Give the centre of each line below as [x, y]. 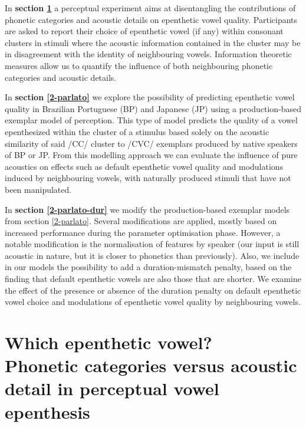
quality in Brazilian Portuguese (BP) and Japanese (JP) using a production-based [153, 108]
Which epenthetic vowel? [108, 342]
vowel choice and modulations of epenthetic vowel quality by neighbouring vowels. [153, 302]
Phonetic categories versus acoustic [151, 365]
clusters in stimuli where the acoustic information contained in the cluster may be [153, 42]
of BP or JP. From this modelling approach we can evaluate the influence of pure [151, 155]
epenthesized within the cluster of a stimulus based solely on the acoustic [137, 131]
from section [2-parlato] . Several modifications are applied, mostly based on [141, 221]
